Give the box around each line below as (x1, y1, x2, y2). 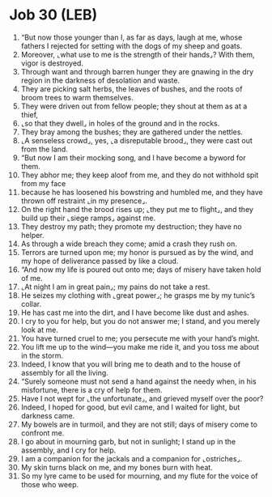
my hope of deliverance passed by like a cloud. (20, 256, 179, 265)
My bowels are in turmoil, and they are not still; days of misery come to (20, 419, 258, 429)
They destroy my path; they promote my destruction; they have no (20, 221, 242, 232)
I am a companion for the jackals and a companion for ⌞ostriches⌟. (20, 453, 243, 463)
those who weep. (20, 479, 79, 489)
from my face (20, 178, 66, 188)
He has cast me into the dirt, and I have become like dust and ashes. (20, 308, 249, 317)
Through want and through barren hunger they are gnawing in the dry (20, 66, 254, 76)
